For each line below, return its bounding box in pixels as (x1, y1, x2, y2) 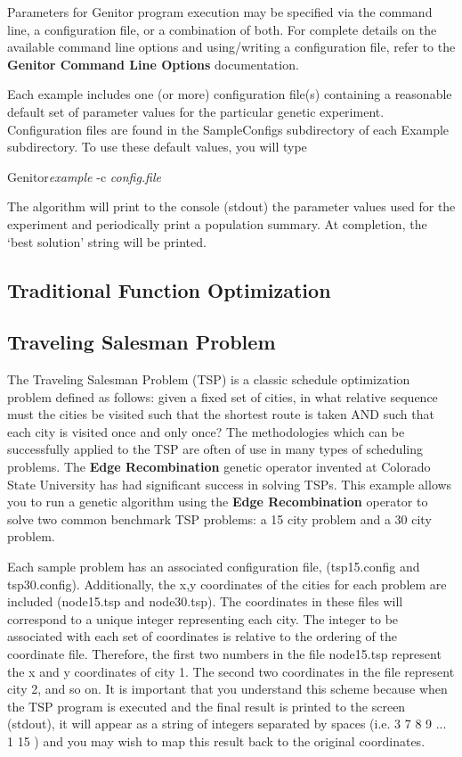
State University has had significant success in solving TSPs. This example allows (7, 474, 452, 493)
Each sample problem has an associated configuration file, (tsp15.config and (7, 557, 420, 576)
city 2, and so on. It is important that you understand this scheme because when (7, 679, 448, 698)
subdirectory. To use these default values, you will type (7, 137, 307, 156)
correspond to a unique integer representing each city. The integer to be (7, 609, 399, 628)
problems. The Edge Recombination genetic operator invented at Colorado (7, 457, 431, 476)
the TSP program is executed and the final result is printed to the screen (7, 696, 406, 715)
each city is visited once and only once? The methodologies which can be (7, 422, 405, 440)
